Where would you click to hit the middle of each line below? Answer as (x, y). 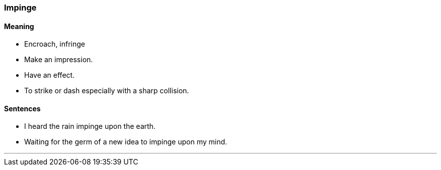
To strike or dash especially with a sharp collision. (107, 91)
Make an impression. (59, 60)
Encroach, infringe (55, 44)
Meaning (19, 26)
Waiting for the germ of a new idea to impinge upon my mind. (126, 142)
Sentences (22, 108)
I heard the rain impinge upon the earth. (90, 126)
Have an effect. (50, 75)
